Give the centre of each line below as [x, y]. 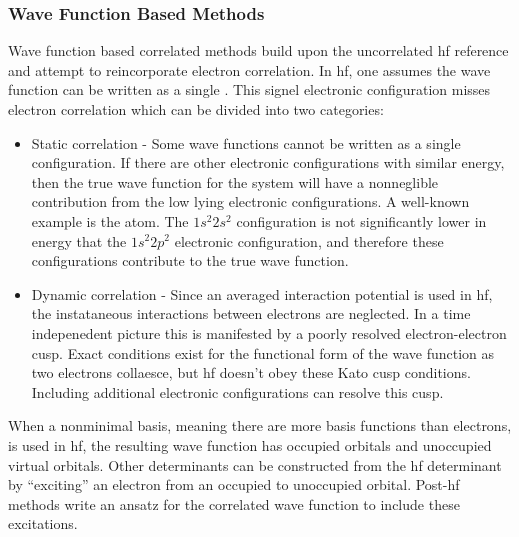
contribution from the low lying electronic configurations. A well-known [250, 201]
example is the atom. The [110, 220]
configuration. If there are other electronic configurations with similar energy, [268, 162]
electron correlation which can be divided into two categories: [196, 109]
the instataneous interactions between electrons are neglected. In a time [251, 313]
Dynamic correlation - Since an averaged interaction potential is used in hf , [262, 293]
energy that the [79, 240]
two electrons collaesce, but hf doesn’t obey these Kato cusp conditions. [251, 372]
